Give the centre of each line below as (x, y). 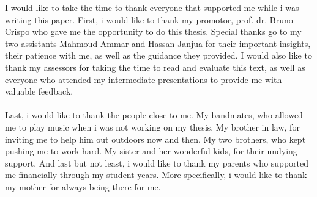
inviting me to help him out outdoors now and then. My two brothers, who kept (155, 139)
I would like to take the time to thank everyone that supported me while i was (152, 7)
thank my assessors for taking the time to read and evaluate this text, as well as (155, 67)
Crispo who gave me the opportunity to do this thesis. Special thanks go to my (153, 31)
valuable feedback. (39, 91)
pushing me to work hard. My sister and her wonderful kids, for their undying (151, 151)
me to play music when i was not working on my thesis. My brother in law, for (152, 127)
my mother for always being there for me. (83, 186)
